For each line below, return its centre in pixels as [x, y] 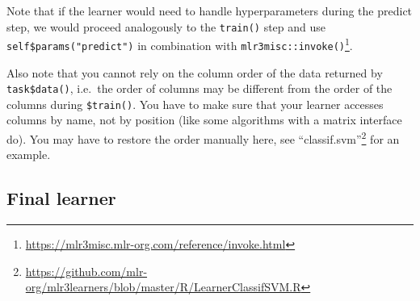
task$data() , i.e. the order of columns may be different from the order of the [199, 88]
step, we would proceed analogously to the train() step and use [166, 26]
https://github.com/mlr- [86, 271]
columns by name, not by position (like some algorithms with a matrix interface [204, 120]
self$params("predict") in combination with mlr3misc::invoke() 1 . [180, 44]
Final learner [61, 198]
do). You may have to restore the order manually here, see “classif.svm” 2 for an [203, 138]
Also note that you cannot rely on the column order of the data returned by [195, 72]
